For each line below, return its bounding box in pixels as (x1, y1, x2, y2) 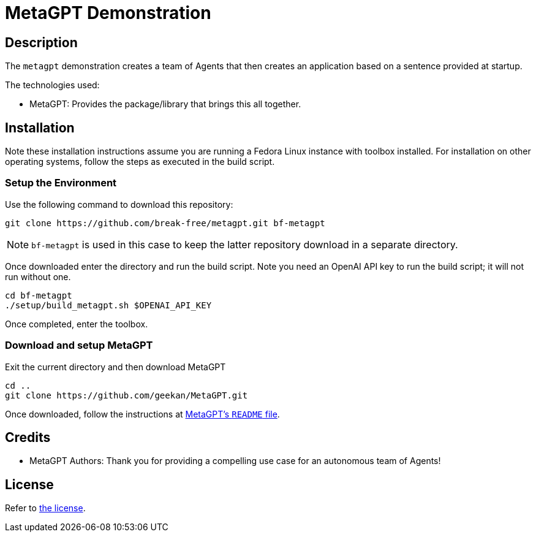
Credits (5, 429, 51, 445)
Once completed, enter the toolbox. (5, 318, 148, 329)
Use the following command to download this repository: (5, 199, 233, 210)
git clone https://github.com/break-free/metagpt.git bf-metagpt (5, 218, 325, 228)
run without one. (5, 271, 71, 282)
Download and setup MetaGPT (5, 339, 153, 352)
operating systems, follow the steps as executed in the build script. (5, 156, 275, 167)
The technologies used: (5, 80, 100, 91)
